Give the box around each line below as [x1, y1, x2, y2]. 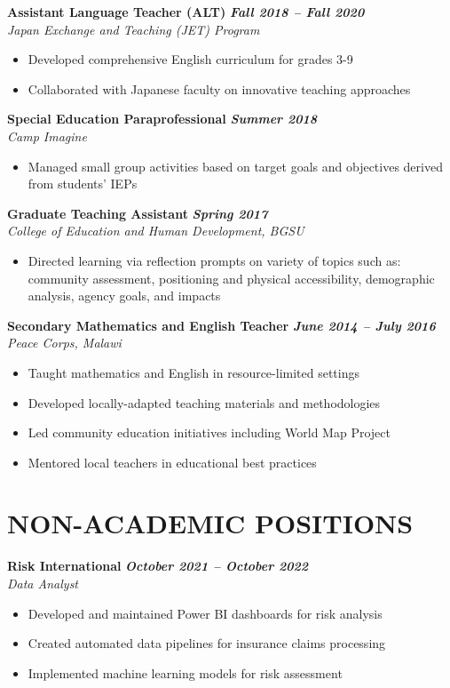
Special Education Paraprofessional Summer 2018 [7, 109, 318, 128]
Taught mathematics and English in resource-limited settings [28, 363, 360, 381]
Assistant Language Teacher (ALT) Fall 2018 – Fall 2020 [7, 3, 365, 20]
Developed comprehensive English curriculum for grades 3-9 [28, 50, 353, 68]
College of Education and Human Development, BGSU [7, 221, 304, 240]
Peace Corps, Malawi [7, 333, 122, 352]
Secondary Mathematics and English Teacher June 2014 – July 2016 [7, 316, 436, 334]
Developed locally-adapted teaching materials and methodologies [28, 393, 381, 412]
